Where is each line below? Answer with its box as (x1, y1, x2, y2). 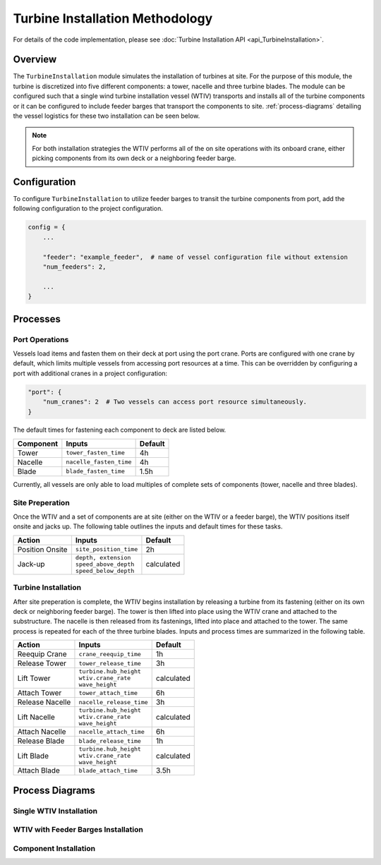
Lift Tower (17, 673, 51, 683)
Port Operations (13, 334, 69, 344)
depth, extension (75, 554, 131, 561)
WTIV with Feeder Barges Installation (13, 825, 144, 835)
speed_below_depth (75, 567, 135, 574)
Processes (13, 313, 61, 325)
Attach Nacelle (17, 727, 66, 737)
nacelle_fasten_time (66, 459, 132, 466)
